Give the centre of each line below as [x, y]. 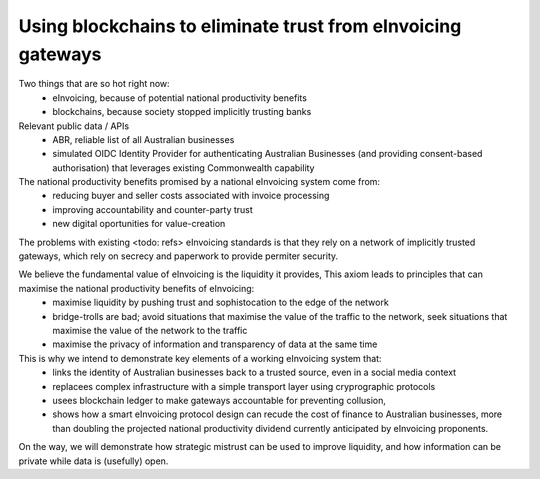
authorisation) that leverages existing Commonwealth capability [183, 167]
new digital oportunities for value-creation [139, 224]
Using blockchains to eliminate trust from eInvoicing [240, 26]
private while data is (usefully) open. [93, 461]
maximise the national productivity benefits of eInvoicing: [136, 288]
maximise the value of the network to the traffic [150, 330]
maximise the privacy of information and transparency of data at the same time [215, 344]
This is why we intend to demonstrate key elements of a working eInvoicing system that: [200, 358]
